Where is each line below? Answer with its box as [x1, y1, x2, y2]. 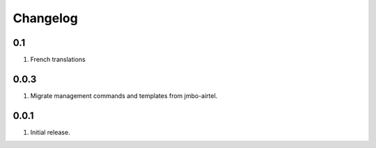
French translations [30, 56, 86, 64]
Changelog [13, 10, 78, 26]
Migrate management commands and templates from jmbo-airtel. [30, 91, 218, 100]
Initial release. [30, 128, 70, 136]
